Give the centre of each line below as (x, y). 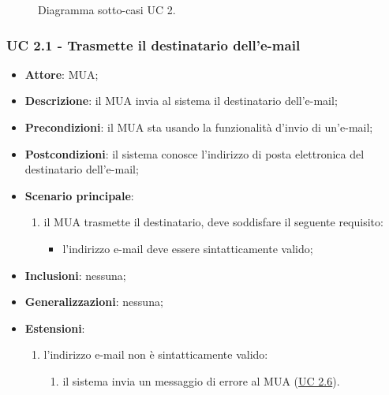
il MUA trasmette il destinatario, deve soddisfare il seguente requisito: (213, 222)
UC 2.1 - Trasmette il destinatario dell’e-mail (153, 45)
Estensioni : (55, 328)
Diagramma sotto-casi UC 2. (107, 9)
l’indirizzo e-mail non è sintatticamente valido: (156, 354)
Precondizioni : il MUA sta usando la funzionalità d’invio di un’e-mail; (199, 127)
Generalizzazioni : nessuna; (94, 302)
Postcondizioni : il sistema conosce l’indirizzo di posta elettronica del (194, 153)
